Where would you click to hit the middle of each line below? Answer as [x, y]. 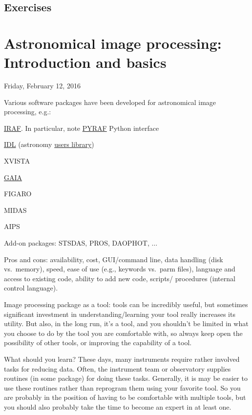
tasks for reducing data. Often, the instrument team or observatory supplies [117, 368]
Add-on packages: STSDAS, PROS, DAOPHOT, [77, 243]
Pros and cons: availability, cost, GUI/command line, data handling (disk [114, 259]
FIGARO [18, 194]
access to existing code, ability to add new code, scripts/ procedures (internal [120, 278]
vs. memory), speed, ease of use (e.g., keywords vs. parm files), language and [120, 269]
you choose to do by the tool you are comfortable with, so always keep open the [123, 333]
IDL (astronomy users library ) [49, 144]
